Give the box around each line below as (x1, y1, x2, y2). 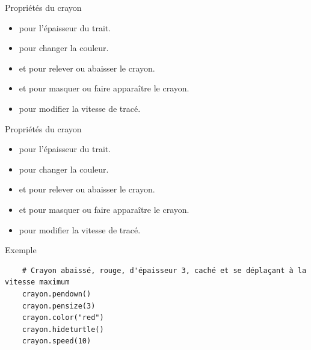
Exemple (5, 244, 37, 256)
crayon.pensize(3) (22, 301, 96, 310)
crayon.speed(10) (22, 337, 91, 346)
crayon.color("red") (22, 313, 104, 322)
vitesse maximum (5, 278, 70, 287)
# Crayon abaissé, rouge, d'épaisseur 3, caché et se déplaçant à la (22, 266, 307, 275)
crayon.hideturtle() (22, 325, 104, 334)
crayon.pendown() (22, 289, 91, 298)
